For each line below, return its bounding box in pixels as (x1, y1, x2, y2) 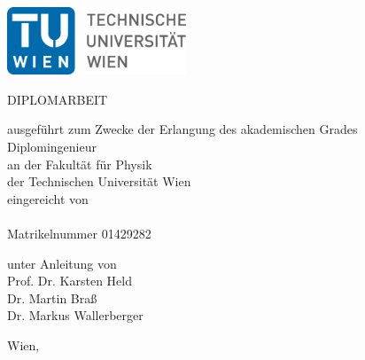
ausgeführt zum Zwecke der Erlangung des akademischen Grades (7, 120, 358, 138)
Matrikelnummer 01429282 (7, 223, 151, 242)
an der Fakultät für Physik (7, 154, 152, 173)
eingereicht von (7, 189, 89, 207)
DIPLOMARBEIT (7, 90, 108, 108)
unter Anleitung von (7, 254, 117, 272)
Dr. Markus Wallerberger (7, 306, 144, 325)
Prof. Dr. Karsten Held (7, 271, 132, 290)
